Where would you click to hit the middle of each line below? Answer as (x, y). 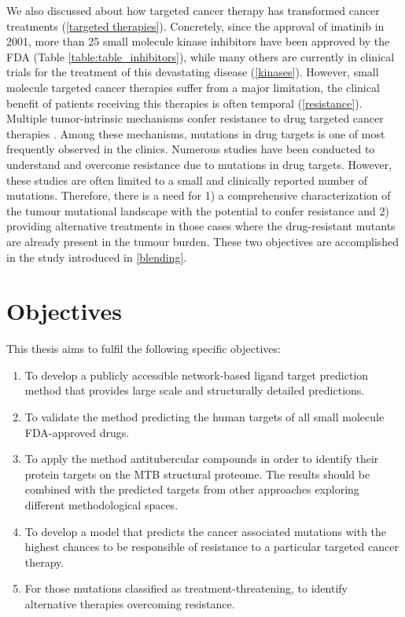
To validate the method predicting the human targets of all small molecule (204, 417)
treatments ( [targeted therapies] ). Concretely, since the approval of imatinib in (195, 26)
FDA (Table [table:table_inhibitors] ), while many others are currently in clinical (201, 56)
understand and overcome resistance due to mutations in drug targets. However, (199, 164)
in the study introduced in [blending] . (97, 257)
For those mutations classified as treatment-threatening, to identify (186, 588)
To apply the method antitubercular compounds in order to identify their (202, 459)
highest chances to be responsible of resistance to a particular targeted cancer (212, 547)
